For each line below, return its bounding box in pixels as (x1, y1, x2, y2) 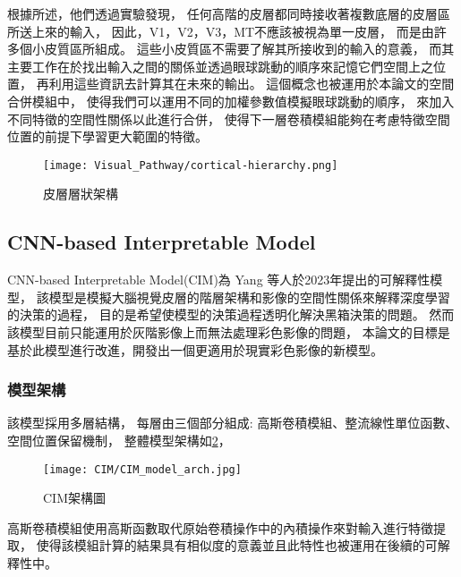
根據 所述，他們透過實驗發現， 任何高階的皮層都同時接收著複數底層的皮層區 (7, 4, 450, 22)
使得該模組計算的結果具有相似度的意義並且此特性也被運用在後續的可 (36, 536, 438, 555)
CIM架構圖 (43, 488, 106, 507)
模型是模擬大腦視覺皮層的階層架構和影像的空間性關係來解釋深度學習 (48, 287, 450, 306)
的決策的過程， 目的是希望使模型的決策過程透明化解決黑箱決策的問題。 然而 (7, 305, 455, 324)
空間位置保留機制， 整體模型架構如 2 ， (7, 430, 231, 449)
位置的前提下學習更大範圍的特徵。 (7, 127, 208, 146)
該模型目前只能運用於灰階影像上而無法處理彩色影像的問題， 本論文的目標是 (7, 322, 450, 341)
